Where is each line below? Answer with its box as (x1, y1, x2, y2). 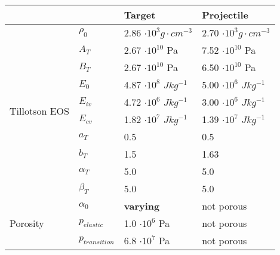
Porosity (10, 216, 44, 230)
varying (124, 199, 160, 213)
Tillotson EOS (10, 103, 69, 118)
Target (124, 8, 156, 21)
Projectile (202, 8, 249, 21)
